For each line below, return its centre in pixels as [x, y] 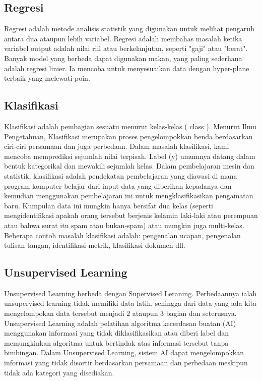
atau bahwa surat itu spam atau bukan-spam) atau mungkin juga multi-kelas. [124, 225]
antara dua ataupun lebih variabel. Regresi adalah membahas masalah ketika [123, 38]
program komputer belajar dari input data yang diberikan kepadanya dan [118, 185]
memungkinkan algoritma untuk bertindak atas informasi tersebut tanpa [116, 342]
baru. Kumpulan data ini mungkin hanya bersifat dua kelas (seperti [109, 205]
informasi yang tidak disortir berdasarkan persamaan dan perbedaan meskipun [126, 363]
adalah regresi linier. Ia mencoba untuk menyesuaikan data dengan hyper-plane [127, 68]
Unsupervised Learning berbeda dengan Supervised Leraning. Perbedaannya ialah [130, 293]
